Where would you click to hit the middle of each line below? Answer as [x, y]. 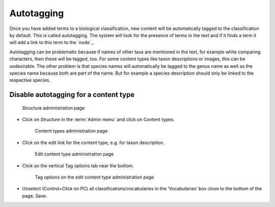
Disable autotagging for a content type [72, 95]
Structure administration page [53, 108]
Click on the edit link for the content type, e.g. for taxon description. [93, 143]
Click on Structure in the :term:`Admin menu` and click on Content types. [99, 120]
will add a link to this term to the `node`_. [52, 43]
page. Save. [35, 196]
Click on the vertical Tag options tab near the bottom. [78, 165]
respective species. [30, 80]
